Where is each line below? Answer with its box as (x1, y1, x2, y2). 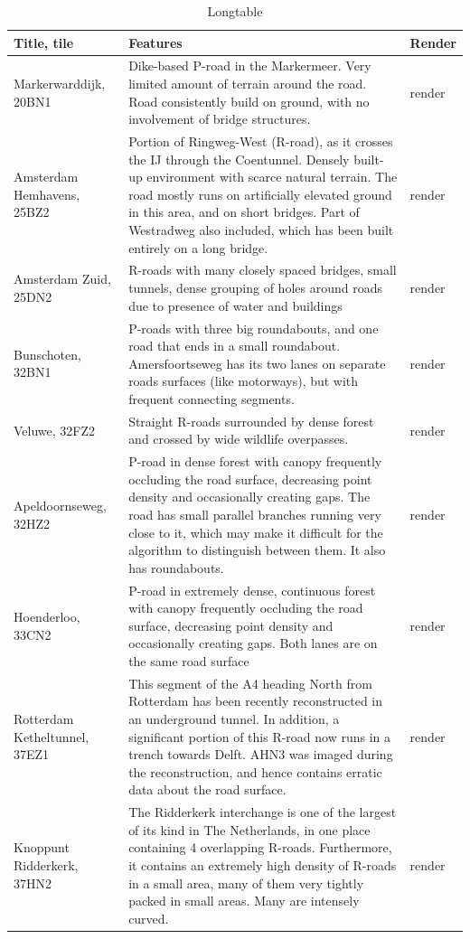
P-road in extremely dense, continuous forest (128, 580, 376, 599)
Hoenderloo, (14, 606, 80, 625)
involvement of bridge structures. (128, 109, 311, 128)
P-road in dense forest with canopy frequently (128, 452, 382, 471)
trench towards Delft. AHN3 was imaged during (128, 745, 393, 764)
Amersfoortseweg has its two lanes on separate (128, 353, 386, 372)
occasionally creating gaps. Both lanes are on (128, 634, 378, 653)
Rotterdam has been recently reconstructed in (128, 691, 383, 710)
